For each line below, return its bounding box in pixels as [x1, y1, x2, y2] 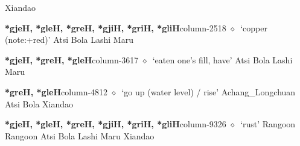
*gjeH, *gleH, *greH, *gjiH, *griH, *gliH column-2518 [5, 21, 226, 34]
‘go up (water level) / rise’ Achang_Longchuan [121, 85, 296, 98]
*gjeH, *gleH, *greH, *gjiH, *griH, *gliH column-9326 [5, 118, 226, 130]
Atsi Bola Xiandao [5, 97, 74, 110]
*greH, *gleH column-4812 [5, 85, 108, 98]
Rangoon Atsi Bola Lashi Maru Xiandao [5, 129, 155, 142]
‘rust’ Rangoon [240, 118, 296, 130]
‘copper [240, 21, 267, 34]
